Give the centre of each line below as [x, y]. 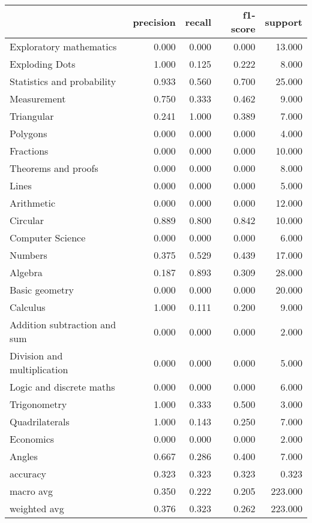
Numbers [28, 255]
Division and [36, 356]
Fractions [29, 151]
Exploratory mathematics [63, 46]
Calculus [28, 307]
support [283, 22]
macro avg [31, 491]
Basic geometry [42, 290]
